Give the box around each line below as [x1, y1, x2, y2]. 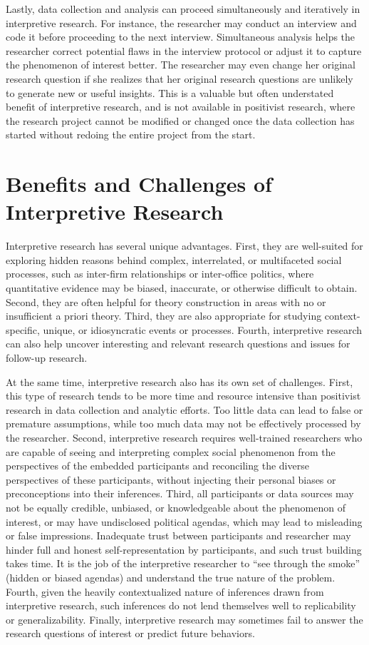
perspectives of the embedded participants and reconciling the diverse [6, 458, 309, 473]
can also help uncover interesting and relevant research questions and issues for [6, 336, 350, 351]
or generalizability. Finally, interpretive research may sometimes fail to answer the [6, 611, 363, 626]
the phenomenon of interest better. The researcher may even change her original [6, 57, 355, 72]
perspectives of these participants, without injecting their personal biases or [6, 472, 336, 487]
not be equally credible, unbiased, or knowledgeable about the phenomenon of [6, 499, 345, 514]
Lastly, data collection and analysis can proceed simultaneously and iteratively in [6, 1, 360, 16]
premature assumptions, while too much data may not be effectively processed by [6, 416, 361, 431]
